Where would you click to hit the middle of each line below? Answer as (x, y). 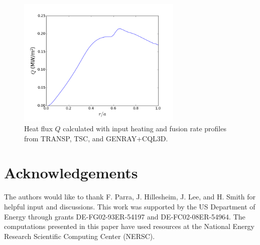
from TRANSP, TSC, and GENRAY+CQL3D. (96, 138)
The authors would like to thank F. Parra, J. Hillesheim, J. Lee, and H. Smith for (130, 197)
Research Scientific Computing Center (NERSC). (80, 236)
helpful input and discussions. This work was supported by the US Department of (130, 206)
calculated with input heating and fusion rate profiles (145, 129)
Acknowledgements (71, 173)
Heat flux (38, 129)
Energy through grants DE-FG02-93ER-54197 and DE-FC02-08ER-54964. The (125, 216)
